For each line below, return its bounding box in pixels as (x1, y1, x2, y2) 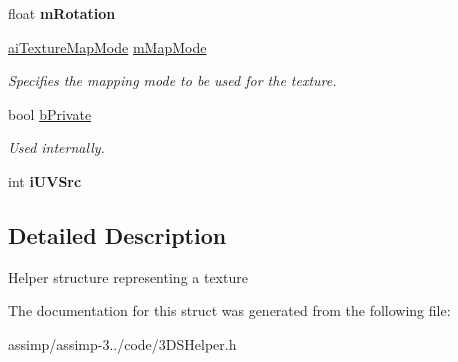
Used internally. (8, 137, 105, 158)
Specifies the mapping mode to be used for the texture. (8, 70, 337, 91)
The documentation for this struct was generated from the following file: (8, 300, 451, 321)
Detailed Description (8, 219, 227, 250)
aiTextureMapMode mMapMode (8, 36, 207, 57)
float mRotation (8, 3, 116, 23)
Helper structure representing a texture (8, 266, 248, 287)
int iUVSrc (8, 170, 82, 191)
